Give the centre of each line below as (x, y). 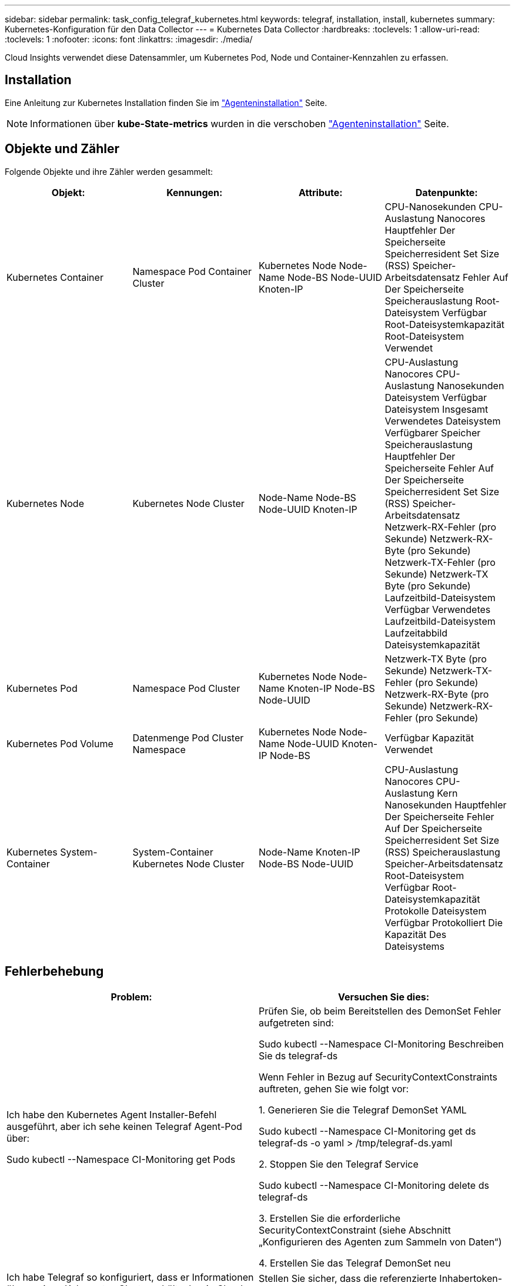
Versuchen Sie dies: (384, 997)
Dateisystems (415, 946)
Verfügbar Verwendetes (438, 609)
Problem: (131, 997)
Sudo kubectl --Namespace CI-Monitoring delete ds (374, 1185)
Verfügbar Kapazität (429, 738)
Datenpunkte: (447, 192)
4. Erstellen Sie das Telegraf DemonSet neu (355, 1263)
